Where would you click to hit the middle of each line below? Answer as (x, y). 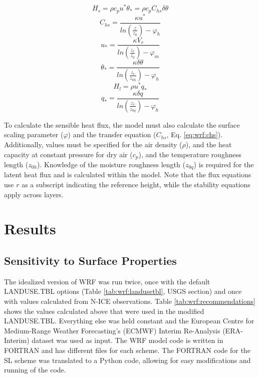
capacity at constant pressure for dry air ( (68, 154)
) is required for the (224, 164)
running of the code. (35, 370)
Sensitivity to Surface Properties (90, 260)
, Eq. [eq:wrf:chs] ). (195, 134)
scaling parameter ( (34, 134)
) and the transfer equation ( (112, 134)
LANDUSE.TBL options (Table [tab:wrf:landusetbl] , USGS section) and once (123, 291)
